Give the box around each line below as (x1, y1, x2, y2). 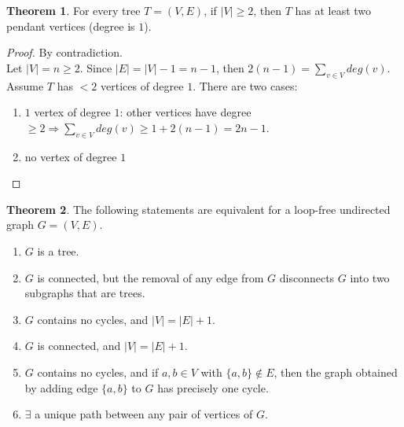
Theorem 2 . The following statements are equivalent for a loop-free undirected (6, 201, 391, 217)
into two (350, 269, 390, 285)
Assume (6, 77, 44, 94)
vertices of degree (100, 77, 184, 94)
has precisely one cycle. (157, 379, 269, 396)
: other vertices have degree (119, 104, 252, 120)
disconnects (279, 269, 335, 285)
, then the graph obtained (274, 363, 398, 380)
